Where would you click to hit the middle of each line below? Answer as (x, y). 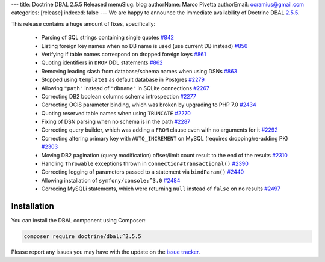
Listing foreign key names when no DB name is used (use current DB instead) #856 (144, 46)
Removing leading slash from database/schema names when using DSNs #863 (139, 71)
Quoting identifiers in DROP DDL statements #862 (102, 62)
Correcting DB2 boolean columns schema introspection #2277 (119, 96)
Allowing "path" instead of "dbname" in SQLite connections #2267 (125, 88)
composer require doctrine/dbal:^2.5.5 (82, 236)
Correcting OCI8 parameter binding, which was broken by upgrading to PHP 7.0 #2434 (149, 105)
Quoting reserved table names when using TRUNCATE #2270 (116, 113)
